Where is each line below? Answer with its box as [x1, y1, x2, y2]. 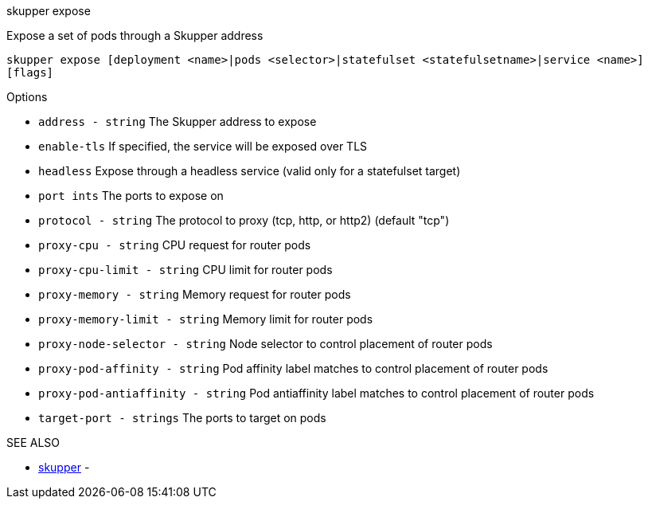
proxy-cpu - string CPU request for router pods [38, 238, 311, 252]
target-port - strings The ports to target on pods [38, 411, 326, 425]
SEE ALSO [6, 436, 61, 449]
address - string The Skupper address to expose [38, 115, 317, 128]
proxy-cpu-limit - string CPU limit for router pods [38, 263, 333, 276]
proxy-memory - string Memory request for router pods [38, 288, 351, 301]
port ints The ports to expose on [38, 189, 224, 202]
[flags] [6, 66, 54, 79]
